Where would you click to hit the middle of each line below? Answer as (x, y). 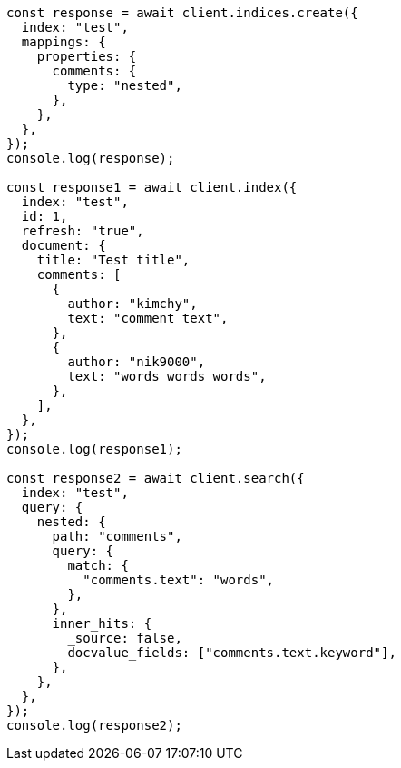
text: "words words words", (167, 376)
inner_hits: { (102, 623)
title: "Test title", (113, 260)
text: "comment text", (148, 318)
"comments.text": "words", (179, 580)
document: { (64, 245)
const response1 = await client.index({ (152, 187)
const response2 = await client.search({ (156, 478)
